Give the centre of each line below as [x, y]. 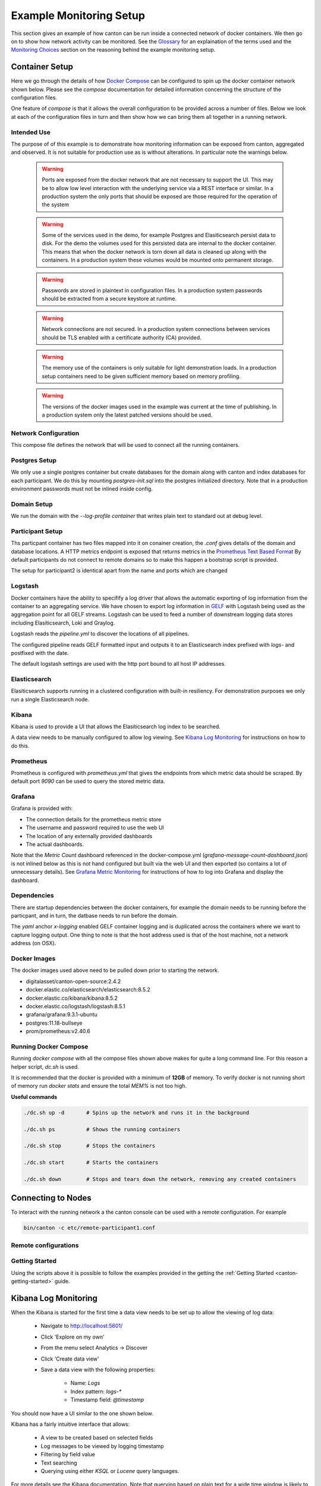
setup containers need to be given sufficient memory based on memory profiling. [141, 376]
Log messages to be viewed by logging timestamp [102, 1446]
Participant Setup [37, 531]
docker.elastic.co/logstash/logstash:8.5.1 [75, 1006]
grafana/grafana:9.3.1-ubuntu [62, 1015]
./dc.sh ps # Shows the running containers [102, 1129]
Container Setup [42, 67]
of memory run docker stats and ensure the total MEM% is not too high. [99, 1086]
